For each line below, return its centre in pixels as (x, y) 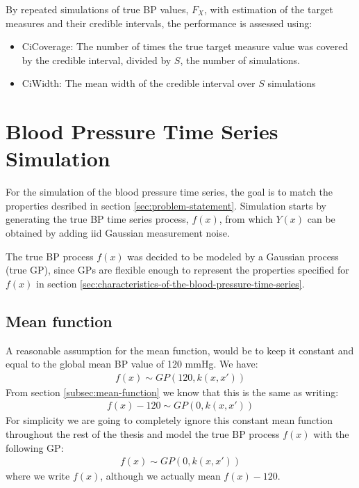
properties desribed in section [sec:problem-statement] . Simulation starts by (166, 205)
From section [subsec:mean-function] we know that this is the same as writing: (172, 392)
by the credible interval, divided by (97, 60)
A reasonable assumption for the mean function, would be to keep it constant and (180, 350)
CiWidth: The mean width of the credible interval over (139, 83)
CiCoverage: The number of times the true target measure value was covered (185, 46)
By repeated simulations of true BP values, (97, 9)
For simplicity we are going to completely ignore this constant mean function (169, 420)
